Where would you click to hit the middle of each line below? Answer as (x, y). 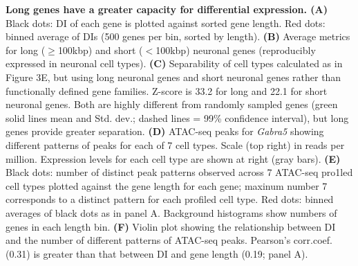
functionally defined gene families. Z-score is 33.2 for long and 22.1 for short (167, 90)
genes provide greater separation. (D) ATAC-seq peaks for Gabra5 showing (165, 131)
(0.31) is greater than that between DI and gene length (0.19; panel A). (157, 253)
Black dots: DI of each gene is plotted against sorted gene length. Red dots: (166, 23)
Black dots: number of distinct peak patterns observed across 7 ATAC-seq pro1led (179, 172)
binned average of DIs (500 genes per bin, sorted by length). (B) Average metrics (178, 36)
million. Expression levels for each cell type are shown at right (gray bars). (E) (173, 158)
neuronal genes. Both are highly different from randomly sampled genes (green (172, 104)
